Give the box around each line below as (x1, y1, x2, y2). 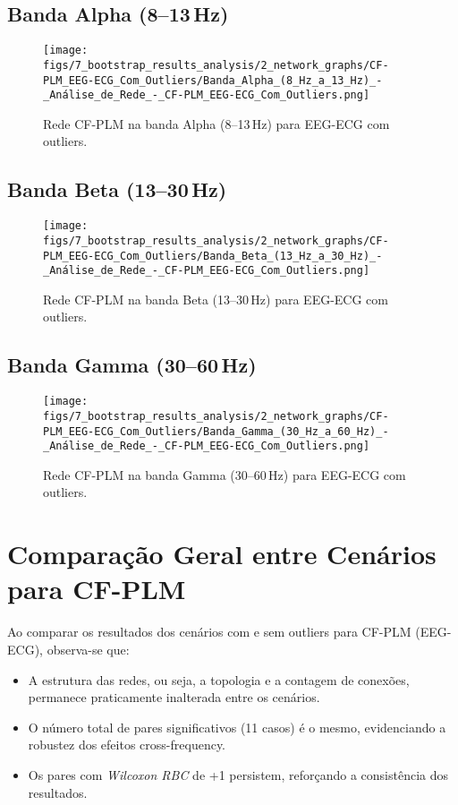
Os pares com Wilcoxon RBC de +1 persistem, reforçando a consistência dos (28, 765, 449, 784)
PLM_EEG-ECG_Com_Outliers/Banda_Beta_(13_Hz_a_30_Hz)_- (43, 249, 383, 262)
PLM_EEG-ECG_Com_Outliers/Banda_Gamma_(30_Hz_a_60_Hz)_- (43, 424, 389, 438)
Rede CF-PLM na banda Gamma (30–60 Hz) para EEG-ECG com (43, 465, 406, 484)
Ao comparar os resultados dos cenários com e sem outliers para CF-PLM (7, 622, 411, 641)
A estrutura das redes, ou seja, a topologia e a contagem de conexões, (28, 670, 410, 689)
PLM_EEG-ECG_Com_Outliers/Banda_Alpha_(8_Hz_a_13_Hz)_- (43, 73, 383, 87)
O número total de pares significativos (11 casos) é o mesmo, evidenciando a (28, 717, 446, 736)
